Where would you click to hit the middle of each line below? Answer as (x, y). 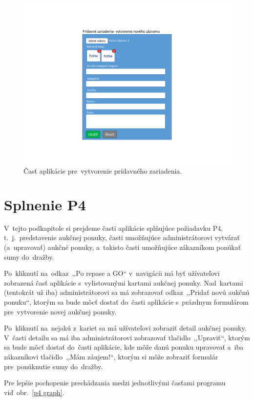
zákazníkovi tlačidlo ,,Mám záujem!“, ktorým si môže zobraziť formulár (111, 356)
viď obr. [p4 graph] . (34, 392)
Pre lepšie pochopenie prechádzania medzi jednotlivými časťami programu (115, 383)
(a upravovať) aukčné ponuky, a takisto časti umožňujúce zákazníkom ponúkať (123, 247)
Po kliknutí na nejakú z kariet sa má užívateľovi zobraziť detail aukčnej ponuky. (125, 328)
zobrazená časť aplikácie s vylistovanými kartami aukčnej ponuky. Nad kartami (124, 282)
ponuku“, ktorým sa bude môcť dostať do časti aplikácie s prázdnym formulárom (126, 301)
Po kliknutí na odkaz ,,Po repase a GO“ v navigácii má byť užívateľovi (112, 273)
